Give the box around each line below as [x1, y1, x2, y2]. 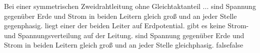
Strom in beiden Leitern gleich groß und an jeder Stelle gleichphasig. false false [4, 40, 243, 50]
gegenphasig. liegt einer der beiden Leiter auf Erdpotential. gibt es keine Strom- [4, 20, 249, 31]
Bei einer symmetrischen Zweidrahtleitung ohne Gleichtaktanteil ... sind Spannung [4, 1, 256, 11]
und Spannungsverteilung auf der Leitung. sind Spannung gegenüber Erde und [4, 30, 244, 40]
